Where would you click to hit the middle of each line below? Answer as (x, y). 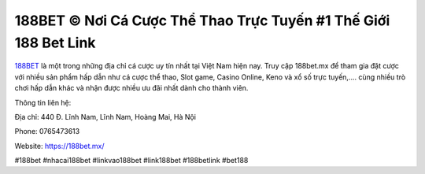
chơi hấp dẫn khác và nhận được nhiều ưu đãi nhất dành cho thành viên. (131, 88)
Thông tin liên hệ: (43, 102)
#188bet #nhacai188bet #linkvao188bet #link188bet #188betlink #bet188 (131, 161)
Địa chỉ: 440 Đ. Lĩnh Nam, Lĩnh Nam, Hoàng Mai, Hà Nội (105, 117)
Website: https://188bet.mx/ (60, 146)
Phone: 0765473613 (47, 131)
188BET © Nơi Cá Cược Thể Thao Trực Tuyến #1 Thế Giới (202, 20)
